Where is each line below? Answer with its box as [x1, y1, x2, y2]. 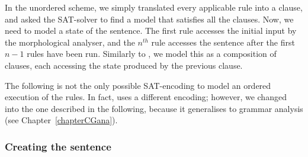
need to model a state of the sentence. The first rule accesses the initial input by [5, 24, 297, 37]
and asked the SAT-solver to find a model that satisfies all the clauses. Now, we [5, 12, 294, 25]
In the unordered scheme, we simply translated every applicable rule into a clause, [5, 1, 303, 13]
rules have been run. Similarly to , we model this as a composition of [27, 47, 277, 60]
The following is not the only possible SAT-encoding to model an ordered [5, 79, 271, 91]
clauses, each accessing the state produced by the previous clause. [5, 59, 243, 71]
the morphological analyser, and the [5, 36, 135, 48]
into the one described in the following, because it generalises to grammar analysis [5, 102, 303, 114]
